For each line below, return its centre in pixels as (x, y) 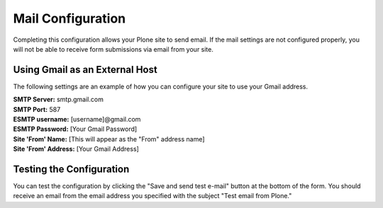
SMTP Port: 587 (37, 109)
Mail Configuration (70, 18)
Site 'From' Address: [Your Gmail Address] (76, 149)
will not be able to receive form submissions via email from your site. (113, 49)
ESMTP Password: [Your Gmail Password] (75, 129)
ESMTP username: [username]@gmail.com (77, 120)
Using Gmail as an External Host (85, 70)
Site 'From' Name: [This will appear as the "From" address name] (109, 139)
